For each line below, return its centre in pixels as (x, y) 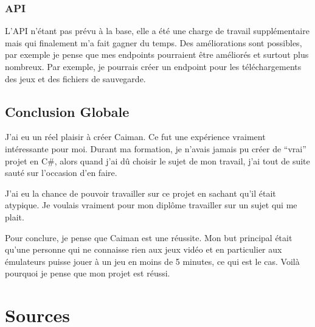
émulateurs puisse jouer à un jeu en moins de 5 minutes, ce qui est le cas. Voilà (152, 261)
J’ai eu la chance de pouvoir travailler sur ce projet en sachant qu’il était (140, 193)
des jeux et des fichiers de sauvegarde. (75, 78)
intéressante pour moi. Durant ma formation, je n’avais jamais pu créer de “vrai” (156, 148)
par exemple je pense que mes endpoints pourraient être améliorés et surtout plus (157, 54)
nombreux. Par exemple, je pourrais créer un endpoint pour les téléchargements (153, 66)
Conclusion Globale (67, 111)
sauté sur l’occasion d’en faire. (61, 173)
